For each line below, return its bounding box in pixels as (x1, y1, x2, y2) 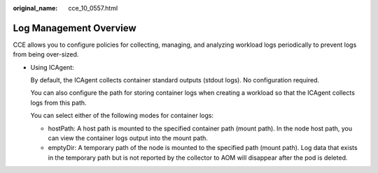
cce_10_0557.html (68, 4, 118, 12)
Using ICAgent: (30, 63, 74, 71)
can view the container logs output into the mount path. (48, 134, 208, 142)
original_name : (13, 4, 58, 12)
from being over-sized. (13, 50, 79, 59)
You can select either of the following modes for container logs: (30, 112, 213, 120)
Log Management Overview (13, 22, 136, 34)
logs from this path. (30, 98, 87, 107)
